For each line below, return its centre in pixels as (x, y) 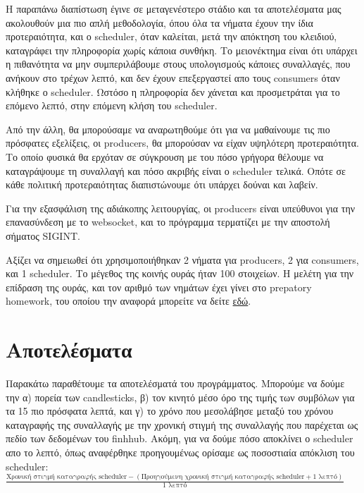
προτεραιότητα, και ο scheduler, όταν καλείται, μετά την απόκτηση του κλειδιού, (171, 36)
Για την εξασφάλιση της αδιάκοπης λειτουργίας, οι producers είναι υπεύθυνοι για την (181, 208)
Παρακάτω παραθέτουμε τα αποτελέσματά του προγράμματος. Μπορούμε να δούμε (175, 383)
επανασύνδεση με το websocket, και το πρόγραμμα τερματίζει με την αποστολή (168, 222)
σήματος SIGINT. (43, 235)
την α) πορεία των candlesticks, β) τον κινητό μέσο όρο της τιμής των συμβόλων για (180, 397)
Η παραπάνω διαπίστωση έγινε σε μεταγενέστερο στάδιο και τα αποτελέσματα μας (174, 8)
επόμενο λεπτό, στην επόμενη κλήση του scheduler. (112, 105)
